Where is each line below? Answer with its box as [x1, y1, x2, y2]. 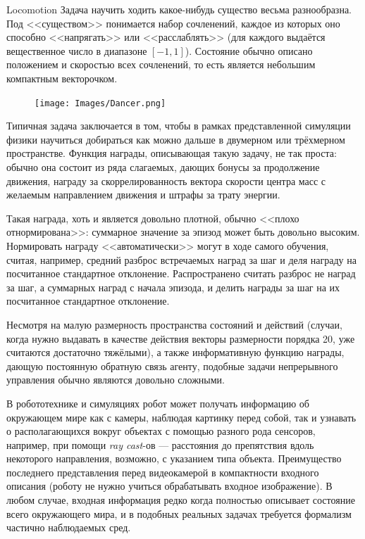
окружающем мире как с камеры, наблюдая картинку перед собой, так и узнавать [6, 410, 357, 424]
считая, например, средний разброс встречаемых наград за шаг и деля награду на [6, 252, 357, 267]
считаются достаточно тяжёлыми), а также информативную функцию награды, [6, 345, 345, 360]
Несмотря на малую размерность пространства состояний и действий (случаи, [6, 317, 342, 331]
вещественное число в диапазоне [6, 43, 147, 58]
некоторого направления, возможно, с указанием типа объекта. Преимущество [6, 451, 342, 466]
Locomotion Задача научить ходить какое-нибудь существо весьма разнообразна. [6, 2, 352, 16]
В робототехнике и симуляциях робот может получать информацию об [6, 395, 309, 410]
